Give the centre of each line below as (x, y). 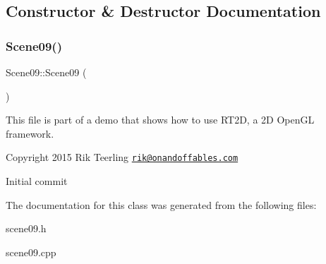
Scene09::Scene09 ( (46, 72)
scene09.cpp (31, 252)
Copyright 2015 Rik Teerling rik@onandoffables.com (122, 157)
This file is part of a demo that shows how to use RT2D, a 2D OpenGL (160, 120)
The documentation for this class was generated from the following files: (161, 204)
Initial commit (37, 181)
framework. (30, 133)
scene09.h (26, 228)
